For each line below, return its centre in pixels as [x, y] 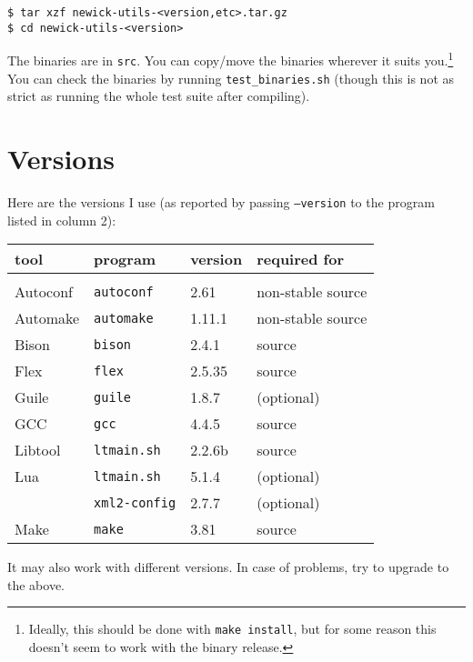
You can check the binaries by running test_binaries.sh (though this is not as [231, 78]
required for [300, 259]
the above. [36, 584]
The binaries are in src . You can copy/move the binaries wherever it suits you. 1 [231, 59]
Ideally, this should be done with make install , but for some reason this [232, 629]
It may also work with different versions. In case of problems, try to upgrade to [228, 567]
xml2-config [135, 502]
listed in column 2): [62, 220]
